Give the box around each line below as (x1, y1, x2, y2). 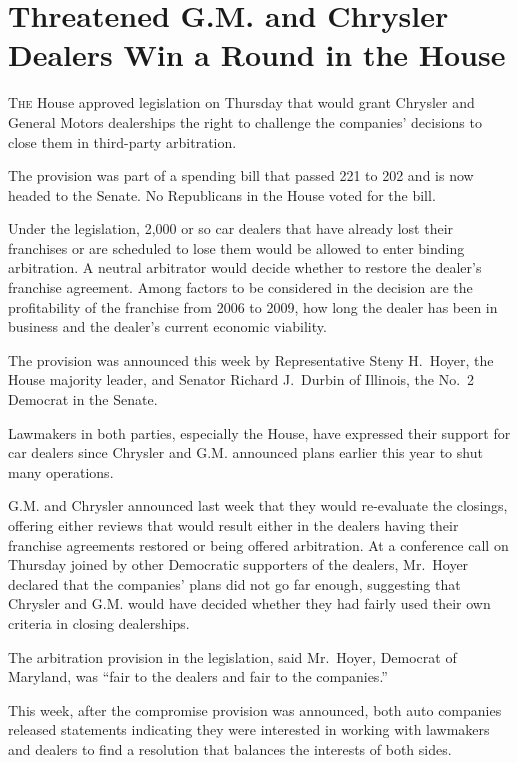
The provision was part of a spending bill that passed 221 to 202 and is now (8, 165, 474, 186)
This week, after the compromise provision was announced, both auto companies (8, 699, 502, 720)
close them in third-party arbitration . (8, 131, 237, 152)
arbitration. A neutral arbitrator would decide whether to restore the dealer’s (8, 257, 482, 278)
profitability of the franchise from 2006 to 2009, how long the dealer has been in (8, 296, 498, 317)
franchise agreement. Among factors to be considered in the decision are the (8, 277, 473, 298)
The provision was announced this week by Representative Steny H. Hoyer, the (8, 349, 494, 370)
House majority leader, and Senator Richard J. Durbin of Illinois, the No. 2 (8, 369, 475, 390)
